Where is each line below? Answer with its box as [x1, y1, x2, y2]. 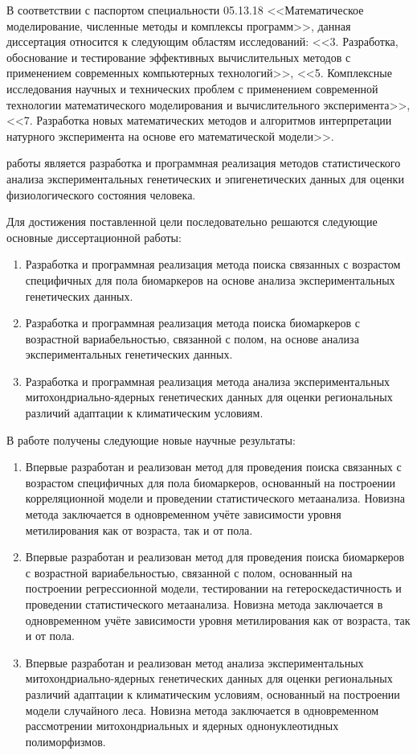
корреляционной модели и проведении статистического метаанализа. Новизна [25, 490, 405, 507]
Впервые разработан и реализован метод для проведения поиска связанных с [25, 458, 402, 475]
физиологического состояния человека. [6, 186, 196, 203]
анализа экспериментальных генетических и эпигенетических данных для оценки [6, 170, 404, 187]
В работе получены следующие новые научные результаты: [6, 431, 296, 448]
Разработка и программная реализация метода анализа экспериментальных [25, 372, 390, 389]
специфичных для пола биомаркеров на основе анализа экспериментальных [25, 271, 395, 288]
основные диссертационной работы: [6, 228, 182, 245]
